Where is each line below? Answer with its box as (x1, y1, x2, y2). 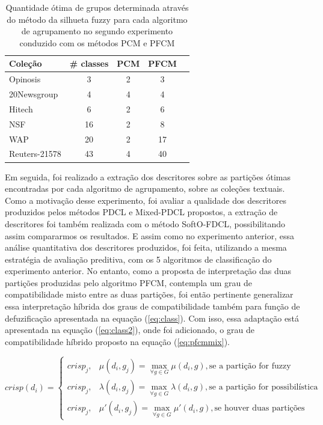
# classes (69, 57, 109, 70)
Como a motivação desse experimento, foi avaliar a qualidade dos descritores (5, 194, 286, 206)
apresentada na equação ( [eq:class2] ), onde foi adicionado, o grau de (5, 323, 254, 336)
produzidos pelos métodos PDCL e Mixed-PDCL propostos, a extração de (5, 206, 278, 218)
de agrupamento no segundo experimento (21, 25, 173, 37)
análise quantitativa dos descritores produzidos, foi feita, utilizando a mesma (5, 241, 287, 254)
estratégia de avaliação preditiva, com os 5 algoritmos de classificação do (5, 252, 272, 265)
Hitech (9, 102, 33, 115)
